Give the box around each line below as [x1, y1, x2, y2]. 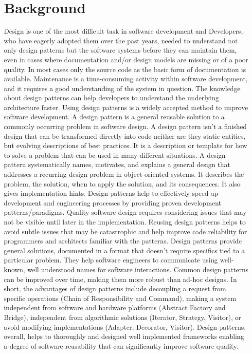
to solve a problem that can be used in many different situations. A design [4, 149, 226, 160]
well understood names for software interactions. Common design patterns [27, 264, 249, 274]
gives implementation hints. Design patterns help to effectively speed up [4, 188, 218, 198]
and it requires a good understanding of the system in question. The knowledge [4, 83, 240, 93]
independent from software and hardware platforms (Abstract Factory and [4, 302, 226, 313]
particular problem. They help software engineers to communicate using [4, 255, 218, 265]
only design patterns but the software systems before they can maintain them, [4, 45, 237, 55]
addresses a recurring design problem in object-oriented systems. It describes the [4, 169, 244, 179]
